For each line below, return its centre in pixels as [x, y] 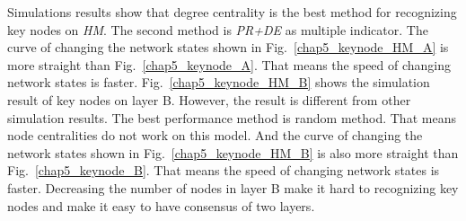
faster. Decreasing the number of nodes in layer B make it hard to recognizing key [233, 187]
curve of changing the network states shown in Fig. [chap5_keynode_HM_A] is [228, 47]
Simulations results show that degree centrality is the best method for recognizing [232, 12]
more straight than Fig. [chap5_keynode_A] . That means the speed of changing [229, 64]
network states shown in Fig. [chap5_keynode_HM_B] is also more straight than [233, 152]
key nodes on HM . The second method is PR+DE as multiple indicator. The [218, 29]
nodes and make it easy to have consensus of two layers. [161, 205]
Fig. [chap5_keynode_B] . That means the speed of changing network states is [224, 170]
